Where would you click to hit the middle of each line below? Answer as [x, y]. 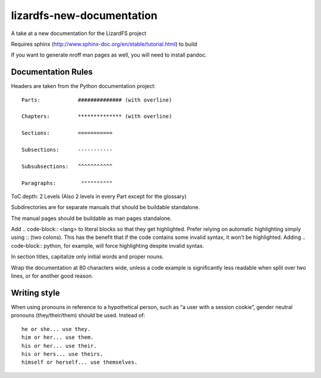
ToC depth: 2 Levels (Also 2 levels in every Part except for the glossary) [99, 196]
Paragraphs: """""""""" [67, 183]
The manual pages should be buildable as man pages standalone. [91, 218]
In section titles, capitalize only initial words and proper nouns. [87, 257]
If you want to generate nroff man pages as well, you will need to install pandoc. [109, 55]
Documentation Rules [52, 72]
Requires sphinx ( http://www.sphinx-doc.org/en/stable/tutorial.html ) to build [104, 44]
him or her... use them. [58, 338]
